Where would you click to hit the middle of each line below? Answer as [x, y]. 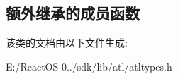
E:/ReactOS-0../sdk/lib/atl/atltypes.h [89, 66]
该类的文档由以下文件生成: [67, 43]
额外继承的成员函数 [73, 13]
